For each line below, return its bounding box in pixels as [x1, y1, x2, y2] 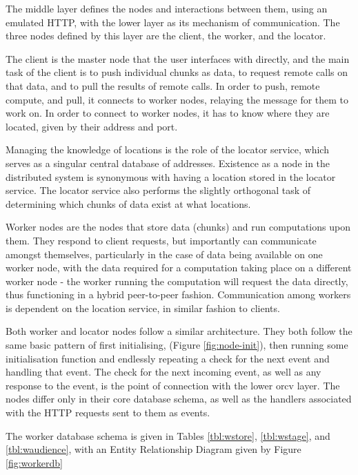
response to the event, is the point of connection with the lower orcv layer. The [6, 378, 340, 392]
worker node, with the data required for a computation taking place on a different [6, 260, 352, 275]
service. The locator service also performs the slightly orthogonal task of [6, 183, 311, 197]
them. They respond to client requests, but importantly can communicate [6, 233, 317, 247]
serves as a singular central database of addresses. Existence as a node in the [6, 155, 330, 170]
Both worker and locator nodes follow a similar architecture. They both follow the [6, 324, 352, 338]
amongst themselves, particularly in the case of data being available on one [6, 246, 323, 261]
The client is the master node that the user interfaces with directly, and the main [6, 51, 350, 66]
